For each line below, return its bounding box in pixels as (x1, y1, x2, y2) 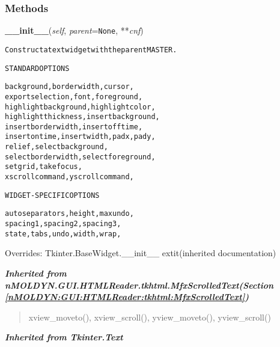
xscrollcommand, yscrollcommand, (5, 173, 134, 182)
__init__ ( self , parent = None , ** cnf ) (5, 24, 144, 37)
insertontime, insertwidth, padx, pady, (5, 132, 156, 141)
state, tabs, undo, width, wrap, (5, 229, 121, 238)
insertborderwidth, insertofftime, (5, 122, 143, 131)
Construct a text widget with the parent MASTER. (5, 45, 177, 54)
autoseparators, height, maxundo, (5, 209, 134, 218)
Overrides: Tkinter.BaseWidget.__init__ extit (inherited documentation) (5, 247, 276, 259)
